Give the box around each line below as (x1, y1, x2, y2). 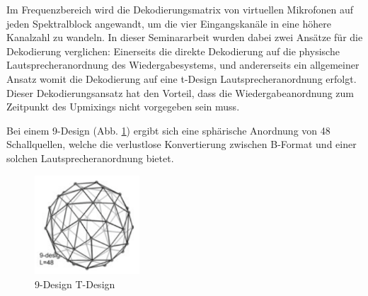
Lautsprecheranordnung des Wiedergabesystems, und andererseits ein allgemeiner (6, 57, 360, 72)
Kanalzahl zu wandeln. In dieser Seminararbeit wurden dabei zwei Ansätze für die (6, 30, 363, 45)
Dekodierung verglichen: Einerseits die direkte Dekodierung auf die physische (6, 43, 340, 58)
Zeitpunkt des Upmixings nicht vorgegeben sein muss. (6, 99, 240, 114)
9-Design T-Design (35, 276, 115, 291)
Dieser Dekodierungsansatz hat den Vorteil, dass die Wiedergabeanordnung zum (6, 85, 354, 100)
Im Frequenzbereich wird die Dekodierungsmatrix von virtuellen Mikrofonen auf (6, 2, 354, 16)
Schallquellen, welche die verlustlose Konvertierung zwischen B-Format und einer (6, 137, 357, 152)
